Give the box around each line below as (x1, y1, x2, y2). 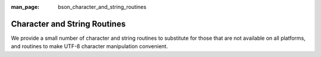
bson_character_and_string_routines (58, 4, 147, 10)
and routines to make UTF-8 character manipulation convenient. (11, 43, 168, 50)
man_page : (11, 4, 40, 10)
